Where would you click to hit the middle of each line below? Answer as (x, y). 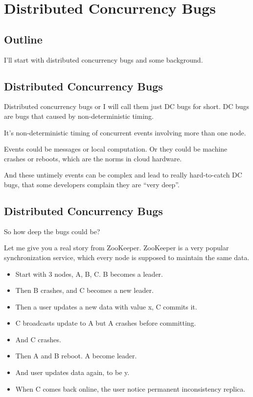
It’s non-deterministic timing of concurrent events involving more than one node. (125, 132)
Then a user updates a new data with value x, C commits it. (106, 306)
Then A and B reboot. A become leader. (76, 356)
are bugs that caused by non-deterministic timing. (79, 116)
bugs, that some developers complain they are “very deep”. (92, 184)
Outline (23, 39)
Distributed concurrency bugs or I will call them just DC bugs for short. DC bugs (127, 106)
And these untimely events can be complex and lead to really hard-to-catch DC (123, 175)
